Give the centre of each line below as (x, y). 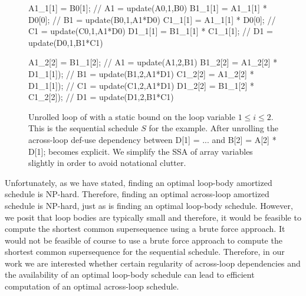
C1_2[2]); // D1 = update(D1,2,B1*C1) (101, 97)
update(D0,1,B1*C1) (66, 42)
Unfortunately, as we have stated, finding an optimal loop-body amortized (139, 182)
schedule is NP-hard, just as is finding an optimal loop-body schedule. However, (149, 205)
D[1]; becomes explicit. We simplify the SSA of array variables (141, 151)
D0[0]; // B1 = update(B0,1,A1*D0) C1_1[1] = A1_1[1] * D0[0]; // (152, 19)
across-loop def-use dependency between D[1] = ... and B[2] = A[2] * (152, 139)
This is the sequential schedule (83, 128)
